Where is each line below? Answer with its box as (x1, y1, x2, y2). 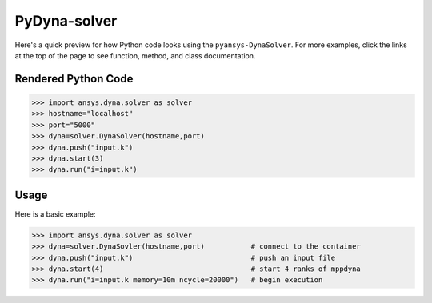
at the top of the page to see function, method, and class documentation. (14, 50, 256, 60)
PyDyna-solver (14, 12, 118, 30)
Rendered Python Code (14, 72, 134, 86)
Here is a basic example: (14, 209, 96, 219)
